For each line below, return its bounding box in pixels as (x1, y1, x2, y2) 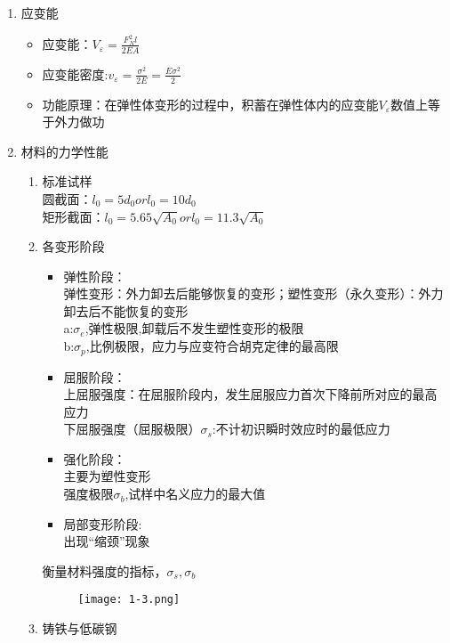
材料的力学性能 (20, 142, 108, 160)
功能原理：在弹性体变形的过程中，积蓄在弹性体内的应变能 (42, 94, 379, 113)
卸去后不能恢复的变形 (63, 301, 189, 320)
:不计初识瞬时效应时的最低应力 (212, 419, 390, 438)
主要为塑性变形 (63, 467, 151, 485)
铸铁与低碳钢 (42, 619, 117, 638)
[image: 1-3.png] (77, 593, 181, 606)
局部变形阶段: (63, 514, 142, 533)
